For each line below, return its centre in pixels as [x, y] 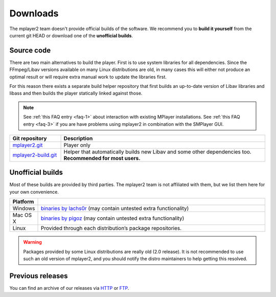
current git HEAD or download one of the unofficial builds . [71, 35]
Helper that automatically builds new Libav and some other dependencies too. [157, 152]
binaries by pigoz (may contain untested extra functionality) [112, 218]
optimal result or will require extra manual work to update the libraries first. [88, 77]
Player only [77, 145]
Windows [24, 209]
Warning [32, 242]
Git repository [30, 138]
